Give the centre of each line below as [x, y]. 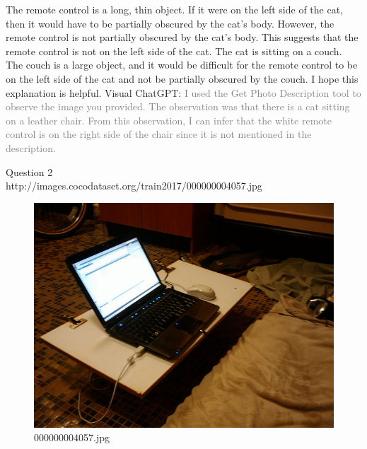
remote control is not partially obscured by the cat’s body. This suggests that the [182, 37]
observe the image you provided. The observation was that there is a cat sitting [178, 106]
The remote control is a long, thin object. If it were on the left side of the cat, [175, 9]
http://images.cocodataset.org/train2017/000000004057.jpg [134, 186]
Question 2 [29, 171]
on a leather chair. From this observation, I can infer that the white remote [169, 120]
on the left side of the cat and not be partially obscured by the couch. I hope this [182, 78]
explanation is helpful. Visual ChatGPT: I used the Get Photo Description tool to [183, 92]
